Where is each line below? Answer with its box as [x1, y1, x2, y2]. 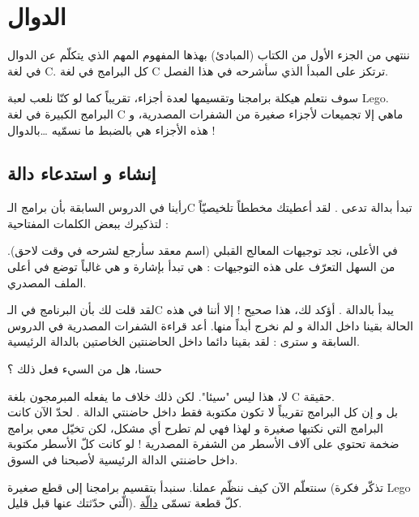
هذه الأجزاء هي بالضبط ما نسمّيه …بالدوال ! [7, 121, 216, 138]
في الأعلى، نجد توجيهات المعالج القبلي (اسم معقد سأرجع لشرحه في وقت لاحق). [7, 242, 398, 259]
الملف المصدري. [7, 274, 87, 291]
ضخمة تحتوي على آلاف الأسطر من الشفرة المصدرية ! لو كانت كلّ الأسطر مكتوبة [7, 435, 400, 452]
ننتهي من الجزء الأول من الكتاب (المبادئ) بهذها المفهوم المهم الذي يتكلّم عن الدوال [7, 46, 410, 63]
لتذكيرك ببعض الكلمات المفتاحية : [7, 214, 169, 231]
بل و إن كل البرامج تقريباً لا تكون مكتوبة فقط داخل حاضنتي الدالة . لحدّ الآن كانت [7, 403, 398, 420]
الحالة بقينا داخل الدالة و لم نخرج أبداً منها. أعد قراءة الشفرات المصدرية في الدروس [7, 317, 413, 334]
